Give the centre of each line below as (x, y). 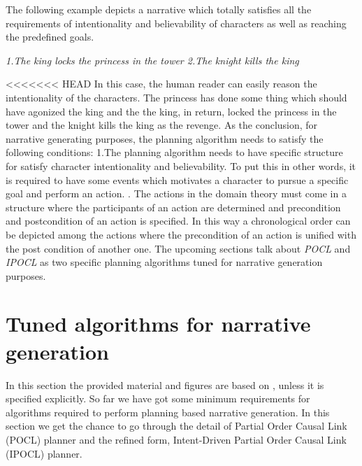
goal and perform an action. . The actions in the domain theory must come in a (176, 193)
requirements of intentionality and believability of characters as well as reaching (176, 23)
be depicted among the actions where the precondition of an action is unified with (181, 234)
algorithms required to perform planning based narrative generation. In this (168, 412)
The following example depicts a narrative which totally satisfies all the (159, 9)
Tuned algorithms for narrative (158, 324)
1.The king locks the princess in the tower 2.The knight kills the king (152, 60)
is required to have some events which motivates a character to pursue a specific (177, 179)
